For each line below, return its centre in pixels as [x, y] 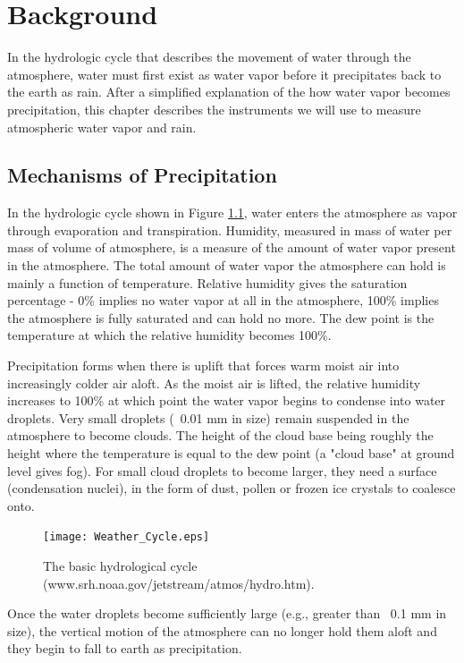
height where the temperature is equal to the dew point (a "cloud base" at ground [231, 453]
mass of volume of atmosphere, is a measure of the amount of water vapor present [232, 247]
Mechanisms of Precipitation [142, 175]
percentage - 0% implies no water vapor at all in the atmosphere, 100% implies [223, 300]
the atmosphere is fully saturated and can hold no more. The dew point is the [221, 317]
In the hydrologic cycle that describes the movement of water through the [209, 57]
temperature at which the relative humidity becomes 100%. [169, 335]
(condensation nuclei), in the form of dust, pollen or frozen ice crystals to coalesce [232, 488]
